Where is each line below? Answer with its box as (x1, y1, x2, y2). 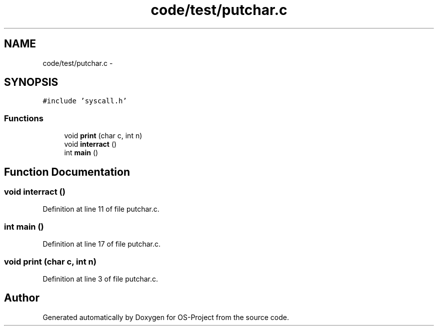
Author (4, 292, 39, 305)
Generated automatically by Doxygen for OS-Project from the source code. (42, 313, 289, 322)
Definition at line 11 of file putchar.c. (42, 205, 159, 214)
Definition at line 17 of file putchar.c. (42, 240, 161, 249)
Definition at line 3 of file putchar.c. (42, 274, 158, 283)
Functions (4, 113, 43, 123)
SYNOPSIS (4, 76, 58, 89)
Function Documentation (4, 165, 130, 178)
